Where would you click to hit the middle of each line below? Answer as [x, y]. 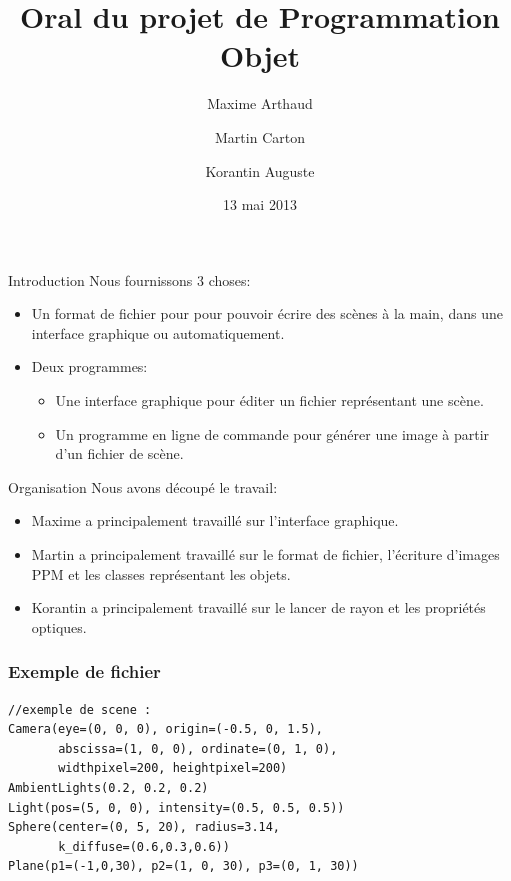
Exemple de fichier [84, 671]
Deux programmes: [89, 366]
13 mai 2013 [260, 204]
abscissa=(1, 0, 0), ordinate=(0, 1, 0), [198, 748]
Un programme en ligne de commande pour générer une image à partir [272, 433]
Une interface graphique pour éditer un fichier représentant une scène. [269, 400]
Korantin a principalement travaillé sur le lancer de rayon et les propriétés [258, 607]
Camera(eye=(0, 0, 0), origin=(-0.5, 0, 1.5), [165, 729]
